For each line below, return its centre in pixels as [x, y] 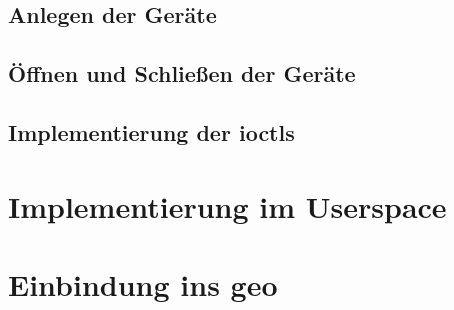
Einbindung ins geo [143, 283]
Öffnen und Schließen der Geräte [182, 73]
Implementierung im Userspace [227, 205]
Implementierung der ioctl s [151, 131]
